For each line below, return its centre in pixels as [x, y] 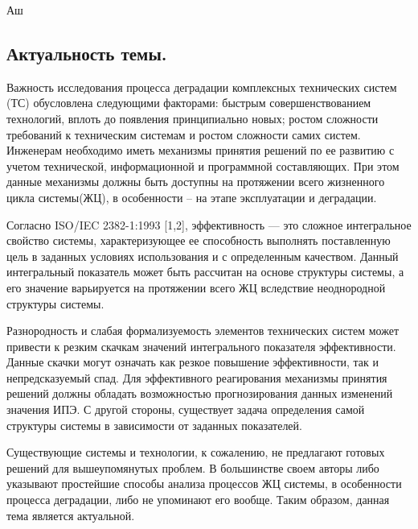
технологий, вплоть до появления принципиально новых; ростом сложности [193, 118]
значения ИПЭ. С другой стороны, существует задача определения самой [186, 409]
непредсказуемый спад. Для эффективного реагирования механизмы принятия [197, 377]
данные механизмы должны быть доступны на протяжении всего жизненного [196, 182]
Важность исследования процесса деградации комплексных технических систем [202, 87]
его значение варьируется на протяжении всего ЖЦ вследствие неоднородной [196, 287]
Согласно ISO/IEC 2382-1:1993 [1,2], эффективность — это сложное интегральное [209, 224]
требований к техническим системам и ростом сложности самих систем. [184, 134]
